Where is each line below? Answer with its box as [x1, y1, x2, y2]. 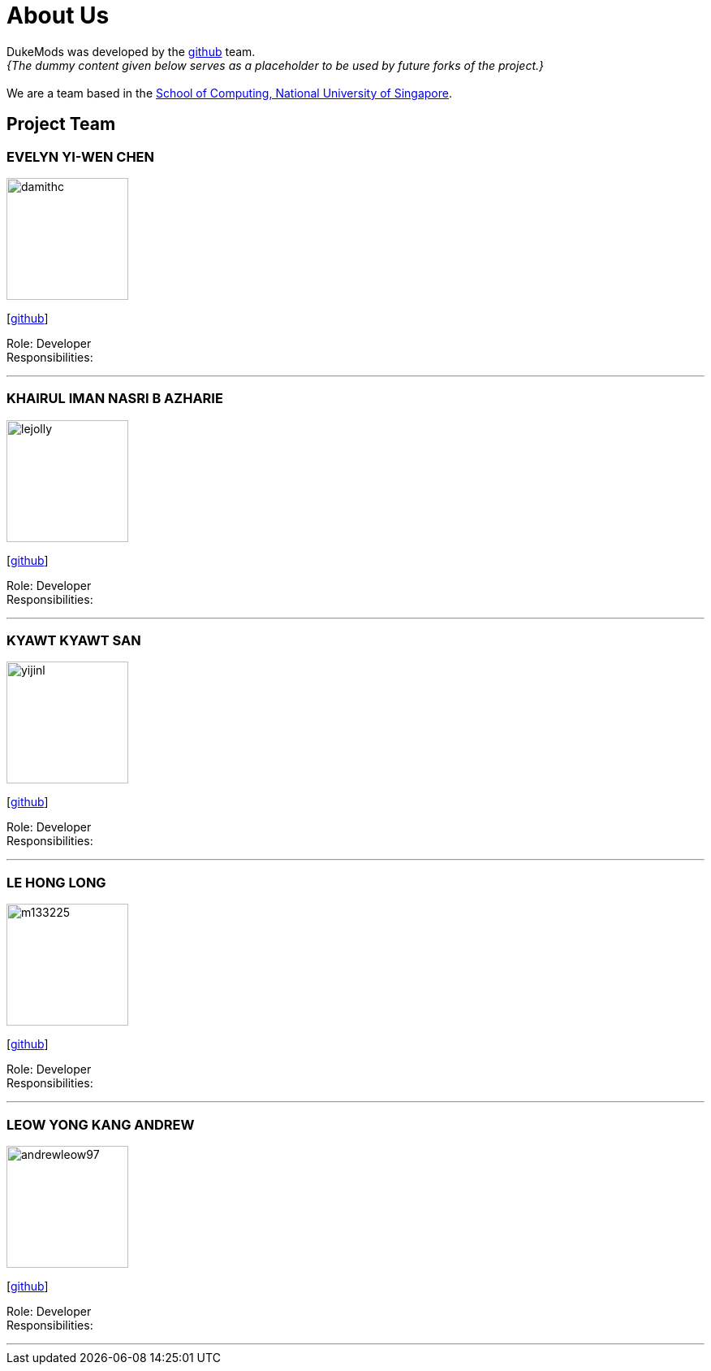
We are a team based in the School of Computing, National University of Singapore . [6, 85, 453, 100]
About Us [6, 2, 110, 29]
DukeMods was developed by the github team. [6, 44, 256, 59]
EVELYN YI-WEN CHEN [6, 148, 155, 165]
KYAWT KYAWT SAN [6, 632, 141, 649]
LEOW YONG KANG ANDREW [6, 1116, 195, 1133]
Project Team [6, 114, 116, 135]
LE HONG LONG [6, 874, 106, 891]
